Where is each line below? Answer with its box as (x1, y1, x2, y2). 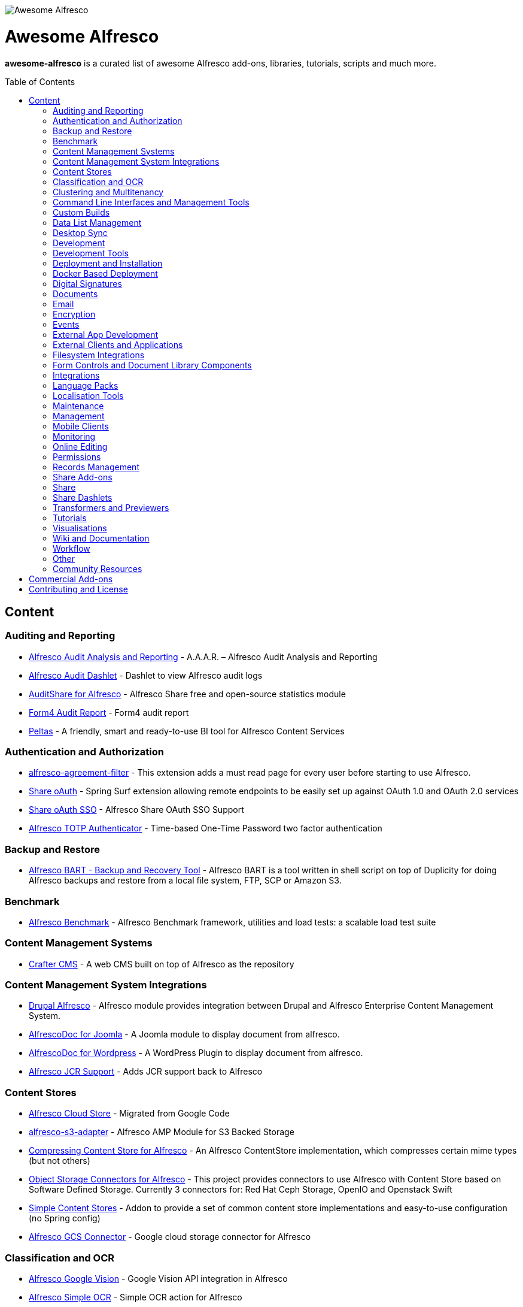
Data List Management (53, 217, 142, 228)
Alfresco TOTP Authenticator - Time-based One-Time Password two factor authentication (29, 823, 382, 834)
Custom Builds (53, 207, 110, 217)
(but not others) (29, 1155, 90, 1166)
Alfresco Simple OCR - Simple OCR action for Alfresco (29, 1291, 242, 1302)
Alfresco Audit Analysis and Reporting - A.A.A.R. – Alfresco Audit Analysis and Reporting (29, 651, 378, 662)
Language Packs (53, 380, 118, 391)
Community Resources (53, 563, 142, 574)
